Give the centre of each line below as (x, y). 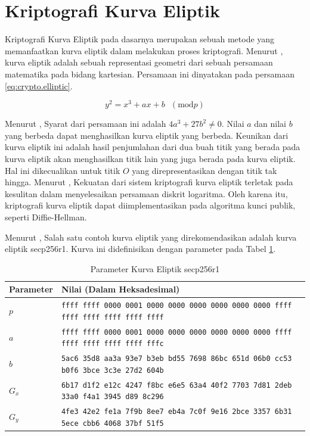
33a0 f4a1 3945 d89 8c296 (112, 397)
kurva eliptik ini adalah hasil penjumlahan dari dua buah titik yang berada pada (153, 147)
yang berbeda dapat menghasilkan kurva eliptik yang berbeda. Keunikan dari (147, 135)
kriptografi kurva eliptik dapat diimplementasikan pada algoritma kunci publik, (150, 205)
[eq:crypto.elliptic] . (39, 85)
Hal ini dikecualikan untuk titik (63, 170)
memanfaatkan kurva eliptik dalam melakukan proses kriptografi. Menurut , (144, 50)
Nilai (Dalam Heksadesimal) (120, 289)
